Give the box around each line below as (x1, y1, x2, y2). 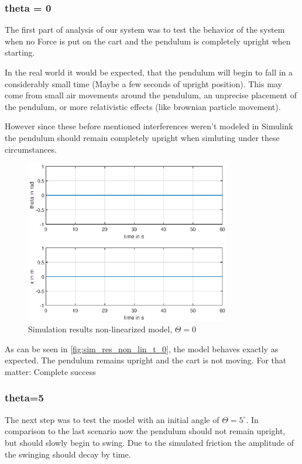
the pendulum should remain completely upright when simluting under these (5, 131, 280, 143)
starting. (5, 46, 35, 59)
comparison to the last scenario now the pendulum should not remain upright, (5, 425, 286, 437)
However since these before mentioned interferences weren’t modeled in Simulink (5, 120, 293, 132)
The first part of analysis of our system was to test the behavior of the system (5, 23, 285, 36)
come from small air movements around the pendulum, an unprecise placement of (5, 89, 297, 101)
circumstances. (5, 143, 57, 155)
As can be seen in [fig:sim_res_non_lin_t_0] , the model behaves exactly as (5, 342, 279, 355)
